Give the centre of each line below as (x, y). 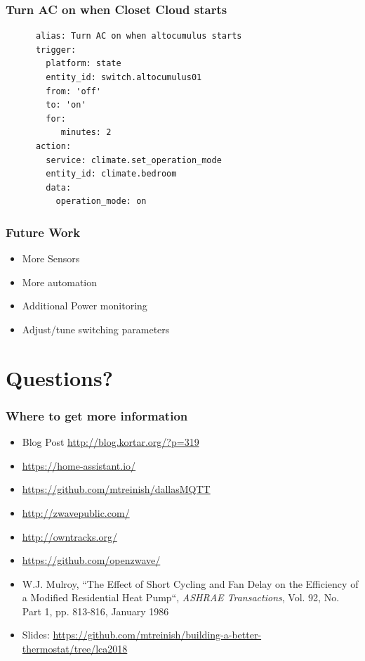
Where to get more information (97, 415)
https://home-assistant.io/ (79, 465)
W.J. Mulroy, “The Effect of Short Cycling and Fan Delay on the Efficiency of (190, 583)
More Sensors (51, 258)
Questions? (59, 377)
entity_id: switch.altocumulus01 (124, 77)
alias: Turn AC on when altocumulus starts (139, 36)
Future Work (43, 232)
